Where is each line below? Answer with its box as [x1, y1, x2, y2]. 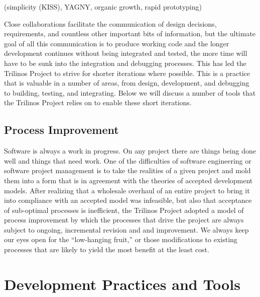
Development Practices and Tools [4, 273, 240, 294]
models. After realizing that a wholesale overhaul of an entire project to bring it [4, 185, 250, 195]
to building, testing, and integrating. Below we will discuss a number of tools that [4, 87, 256, 98]
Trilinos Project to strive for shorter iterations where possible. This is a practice [4, 67, 250, 78]
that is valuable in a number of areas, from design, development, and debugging [4, 78, 249, 88]
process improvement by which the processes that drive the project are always [4, 214, 244, 225]
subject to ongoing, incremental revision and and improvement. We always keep [4, 224, 249, 235]
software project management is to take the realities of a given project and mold [4, 165, 251, 176]
